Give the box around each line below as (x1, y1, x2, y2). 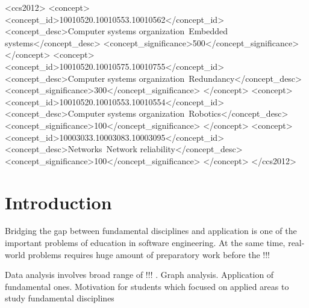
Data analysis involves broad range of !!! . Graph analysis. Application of (5, 268, 274, 281)
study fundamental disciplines (5, 292, 114, 304)
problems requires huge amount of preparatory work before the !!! (28, 248, 270, 260)
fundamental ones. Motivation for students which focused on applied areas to (5, 280, 289, 292)
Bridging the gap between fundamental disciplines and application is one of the (5, 224, 297, 237)
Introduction (5, 189, 112, 214)
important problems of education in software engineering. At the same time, (5, 236, 286, 249)
